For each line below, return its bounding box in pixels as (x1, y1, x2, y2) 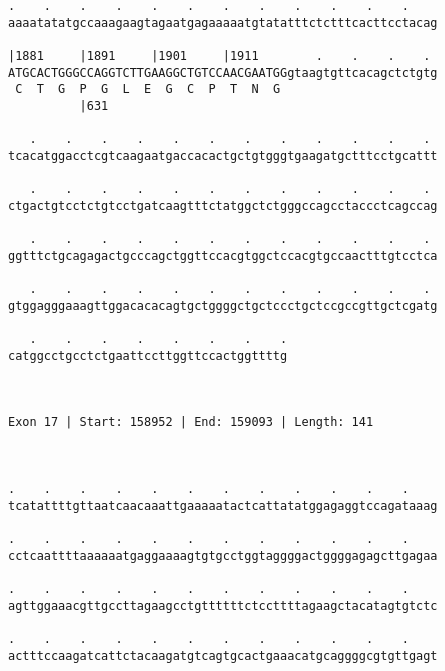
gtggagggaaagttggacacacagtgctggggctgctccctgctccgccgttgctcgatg (8, 298, 438, 313)
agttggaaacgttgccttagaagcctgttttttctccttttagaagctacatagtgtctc (8, 598, 438, 613)
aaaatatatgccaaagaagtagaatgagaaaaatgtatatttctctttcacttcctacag (8, 15, 438, 30)
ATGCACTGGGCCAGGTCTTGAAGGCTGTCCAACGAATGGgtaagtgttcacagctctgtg (8, 65, 438, 80)
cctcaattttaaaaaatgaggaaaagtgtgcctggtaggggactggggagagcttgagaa (8, 548, 438, 563)
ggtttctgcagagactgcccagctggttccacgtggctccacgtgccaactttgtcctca (8, 248, 438, 263)
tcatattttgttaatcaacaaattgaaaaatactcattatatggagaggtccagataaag (8, 498, 438, 513)
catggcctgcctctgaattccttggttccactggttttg (8, 348, 288, 363)
